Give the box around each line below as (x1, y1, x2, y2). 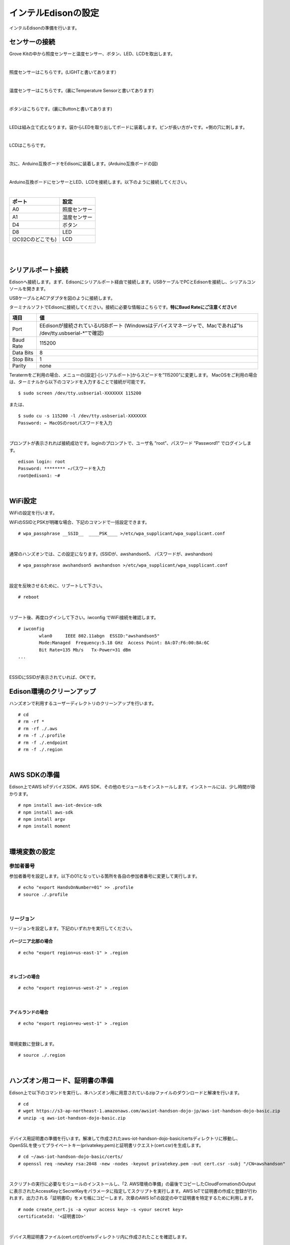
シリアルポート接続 (9, 265, 68, 274)
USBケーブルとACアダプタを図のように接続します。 (9, 295, 115, 301)
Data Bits (12, 349, 33, 356)
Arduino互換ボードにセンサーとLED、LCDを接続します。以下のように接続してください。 (9, 179, 190, 185)
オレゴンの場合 (9, 974, 40, 980)
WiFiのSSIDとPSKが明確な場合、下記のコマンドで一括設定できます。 (9, 519, 150, 525)
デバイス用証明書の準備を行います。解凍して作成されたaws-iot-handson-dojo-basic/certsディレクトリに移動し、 (9, 1135, 241, 1141)
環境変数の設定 (9, 847, 55, 856)
